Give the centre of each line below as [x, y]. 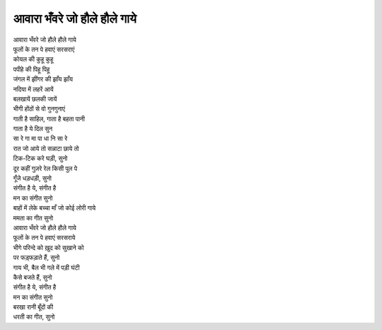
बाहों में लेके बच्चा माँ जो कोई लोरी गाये [54, 208]
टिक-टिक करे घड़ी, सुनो [40, 159]
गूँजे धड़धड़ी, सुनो [33, 178]
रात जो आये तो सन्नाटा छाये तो [46, 148]
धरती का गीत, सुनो [34, 317]
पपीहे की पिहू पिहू [31, 69]
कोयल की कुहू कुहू [33, 59]
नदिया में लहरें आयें [33, 89]
